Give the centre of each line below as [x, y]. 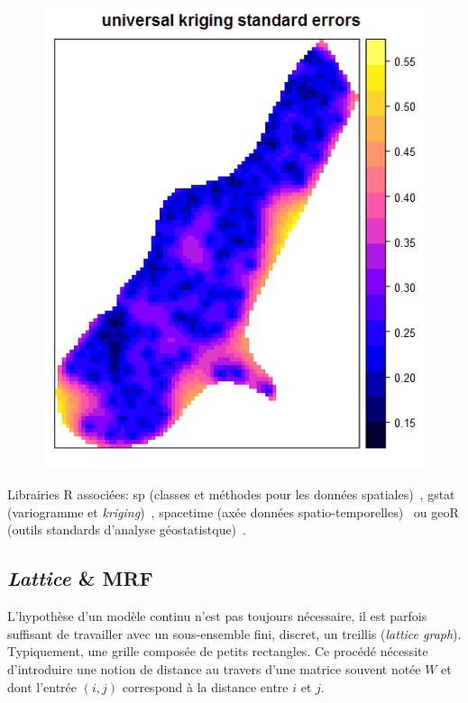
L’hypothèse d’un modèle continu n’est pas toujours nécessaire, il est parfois [217, 616]
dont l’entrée [42, 686]
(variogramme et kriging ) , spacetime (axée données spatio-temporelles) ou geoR [233, 511]
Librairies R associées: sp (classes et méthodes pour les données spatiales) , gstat [231, 494]
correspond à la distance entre [205, 686]
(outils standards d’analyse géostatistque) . [127, 530]
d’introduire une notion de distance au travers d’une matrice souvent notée [214, 668]
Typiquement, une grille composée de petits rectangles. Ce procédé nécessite [218, 651]
